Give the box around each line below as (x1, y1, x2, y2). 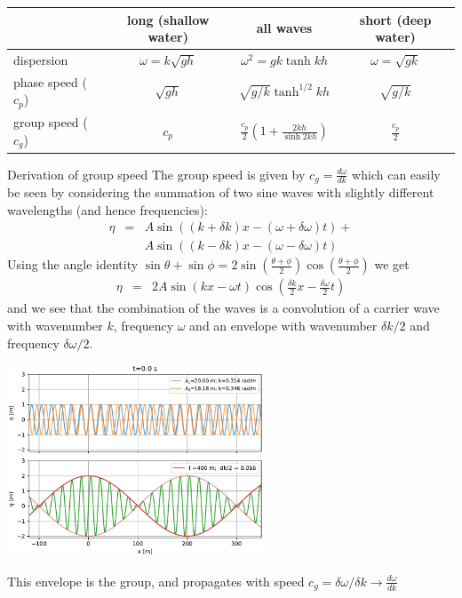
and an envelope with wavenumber (189, 315, 378, 334)
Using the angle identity (7, 255, 139, 274)
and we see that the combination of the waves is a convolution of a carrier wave (7, 299, 440, 317)
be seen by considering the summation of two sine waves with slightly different (7, 183, 434, 202)
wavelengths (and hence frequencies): (7, 200, 208, 219)
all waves (256, 19, 313, 37)
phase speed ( (13, 72, 87, 91)
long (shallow (126, 10, 210, 28)
